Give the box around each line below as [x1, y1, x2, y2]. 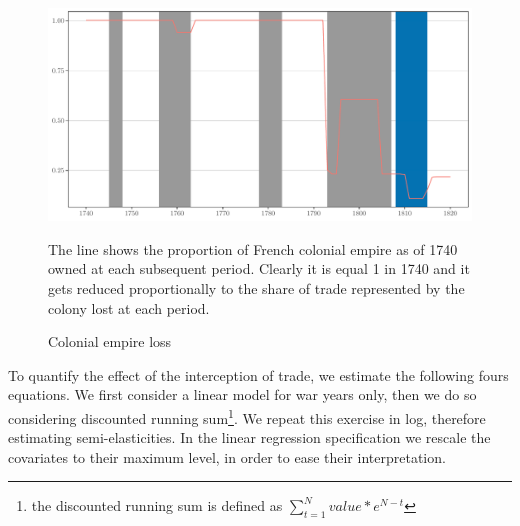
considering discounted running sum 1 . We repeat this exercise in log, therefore [8, 404, 486, 428]
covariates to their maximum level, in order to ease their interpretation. [8, 446, 446, 467]
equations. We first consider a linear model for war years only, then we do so [8, 384, 477, 405]
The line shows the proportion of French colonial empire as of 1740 [48, 238, 458, 259]
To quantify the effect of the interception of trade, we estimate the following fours [8, 364, 509, 385]
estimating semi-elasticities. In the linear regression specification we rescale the [8, 427, 491, 448]
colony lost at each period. [48, 297, 210, 318]
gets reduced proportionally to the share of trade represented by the [48, 278, 465, 299]
